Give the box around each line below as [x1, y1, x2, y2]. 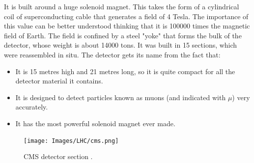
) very [232, 92, 250, 102]
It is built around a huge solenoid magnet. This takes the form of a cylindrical [4, 1, 239, 11]
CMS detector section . [24, 151, 93, 162]
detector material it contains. [15, 76, 103, 86]
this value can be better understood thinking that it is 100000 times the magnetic [4, 21, 250, 31]
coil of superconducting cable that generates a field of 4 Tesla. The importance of [4, 11, 249, 21]
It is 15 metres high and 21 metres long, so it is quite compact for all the [15, 66, 235, 76]
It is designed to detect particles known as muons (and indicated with [15, 92, 226, 102]
